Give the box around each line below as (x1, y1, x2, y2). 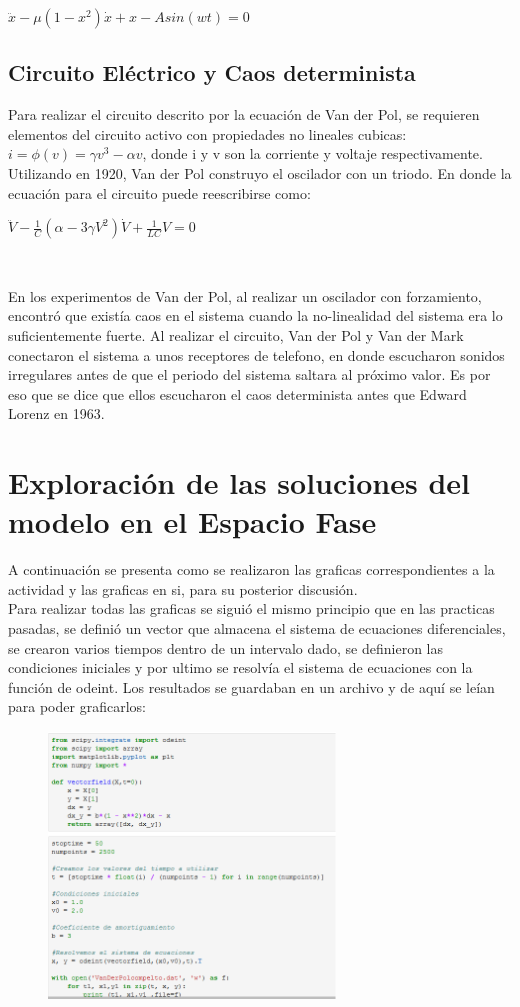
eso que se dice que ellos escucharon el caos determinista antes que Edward (8, 383, 467, 404)
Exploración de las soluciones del (8, 462, 471, 503)
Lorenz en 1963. (8, 403, 105, 424)
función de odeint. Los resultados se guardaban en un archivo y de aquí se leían (8, 676, 495, 697)
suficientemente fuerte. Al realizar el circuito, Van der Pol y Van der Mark (8, 324, 464, 345)
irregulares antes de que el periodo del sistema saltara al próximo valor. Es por (8, 364, 491, 385)
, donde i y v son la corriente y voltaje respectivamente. (142, 143, 483, 164)
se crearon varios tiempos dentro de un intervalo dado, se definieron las (8, 637, 443, 658)
